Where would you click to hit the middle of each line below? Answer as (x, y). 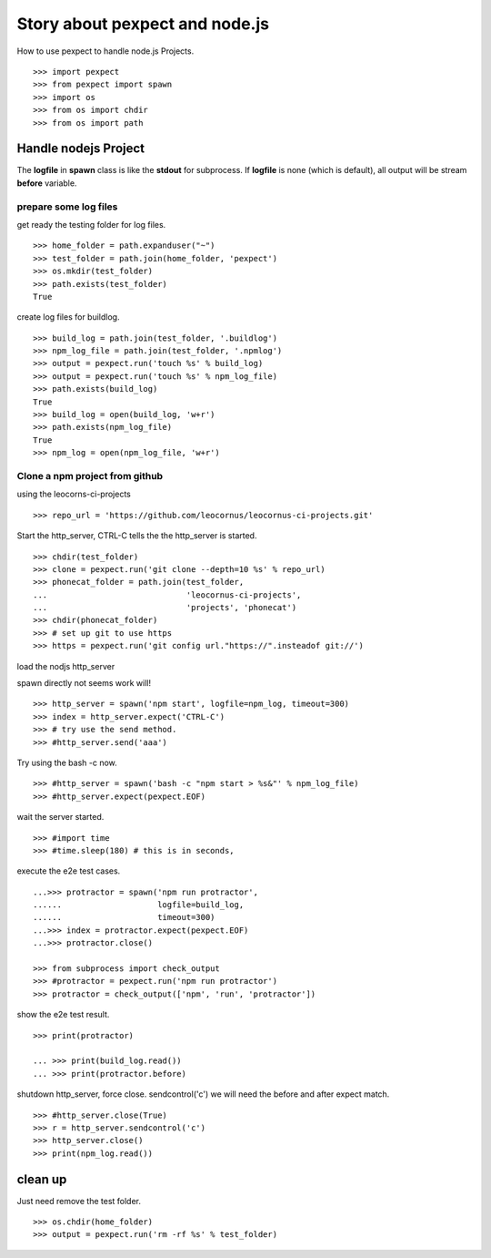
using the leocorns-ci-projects (74, 494)
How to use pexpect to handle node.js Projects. (105, 51)
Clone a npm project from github (90, 476)
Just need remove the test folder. (79, 1201)
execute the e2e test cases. (69, 871)
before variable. (47, 183)
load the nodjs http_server (66, 666)
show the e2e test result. (63, 1015)
